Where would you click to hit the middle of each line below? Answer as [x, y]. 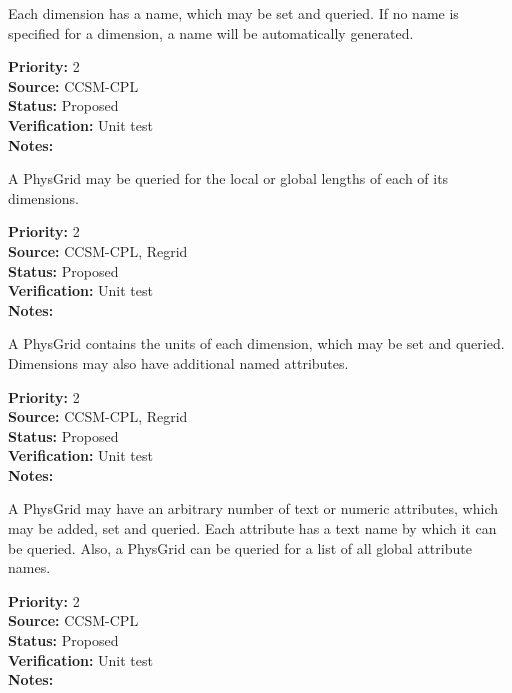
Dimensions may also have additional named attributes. [178, 362]
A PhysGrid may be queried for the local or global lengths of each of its [228, 178]
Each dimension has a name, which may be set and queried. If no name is [233, 13]
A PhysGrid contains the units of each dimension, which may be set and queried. [256, 343]
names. [29, 567]
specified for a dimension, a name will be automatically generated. [211, 32]
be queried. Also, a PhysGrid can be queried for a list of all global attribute [240, 547]
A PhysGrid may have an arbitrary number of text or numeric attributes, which [253, 508]
